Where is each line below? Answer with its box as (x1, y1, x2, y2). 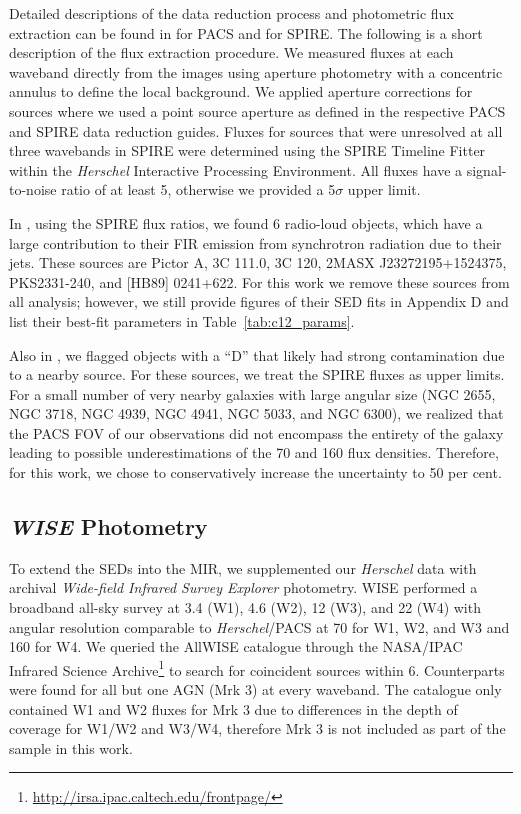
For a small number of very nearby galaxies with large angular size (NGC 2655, (9, 383, 496, 404)
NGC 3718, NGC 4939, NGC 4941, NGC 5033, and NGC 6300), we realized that (9, 403, 504, 424)
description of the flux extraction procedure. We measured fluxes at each (9, 42, 454, 63)
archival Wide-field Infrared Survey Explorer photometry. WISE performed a (9, 577, 478, 598)
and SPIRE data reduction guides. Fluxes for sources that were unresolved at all (9, 120, 503, 141)
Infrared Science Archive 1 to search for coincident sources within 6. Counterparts (9, 656, 505, 680)
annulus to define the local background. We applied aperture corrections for (9, 81, 473, 102)
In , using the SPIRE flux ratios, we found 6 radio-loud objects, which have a (9, 212, 483, 233)
